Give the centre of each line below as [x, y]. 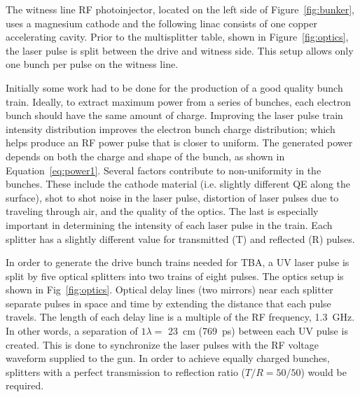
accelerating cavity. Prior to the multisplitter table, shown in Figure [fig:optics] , [177, 37]
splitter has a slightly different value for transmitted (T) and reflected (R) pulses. [180, 238]
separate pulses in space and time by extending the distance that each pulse [168, 303]
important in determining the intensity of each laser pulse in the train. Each [169, 224]
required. [25, 385]
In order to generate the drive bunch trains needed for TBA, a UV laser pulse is [178, 262]
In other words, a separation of [72, 331]
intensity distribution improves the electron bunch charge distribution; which [171, 128]
